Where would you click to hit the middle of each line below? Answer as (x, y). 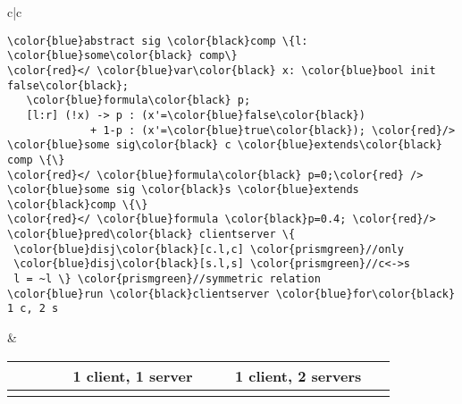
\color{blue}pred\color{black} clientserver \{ (151, 235)
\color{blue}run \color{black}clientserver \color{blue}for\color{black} (231, 294)
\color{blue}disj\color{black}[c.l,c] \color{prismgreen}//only (209, 249)
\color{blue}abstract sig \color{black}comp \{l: (158, 41)
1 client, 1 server (133, 375)
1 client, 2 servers (298, 375)
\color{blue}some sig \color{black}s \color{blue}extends (183, 190)
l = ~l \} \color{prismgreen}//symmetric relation (167, 279)
